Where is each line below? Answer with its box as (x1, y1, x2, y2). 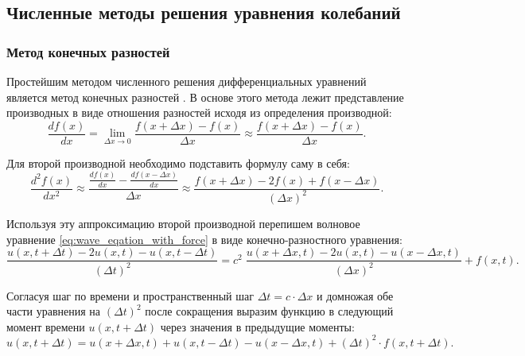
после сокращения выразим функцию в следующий (145, 303, 394, 319)
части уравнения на (6, 303, 101, 319)
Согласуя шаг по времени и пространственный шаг (6, 287, 255, 304)
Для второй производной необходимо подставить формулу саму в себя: (6, 154, 350, 171)
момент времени (6, 318, 85, 335)
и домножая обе (317, 287, 394, 304)
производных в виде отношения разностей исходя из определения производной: (6, 104, 392, 121)
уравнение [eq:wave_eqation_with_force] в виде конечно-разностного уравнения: (6, 230, 402, 247)
